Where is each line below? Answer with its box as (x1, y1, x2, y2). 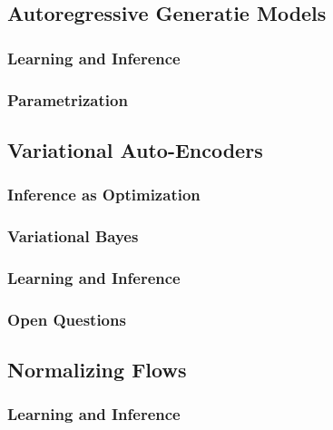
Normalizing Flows (7, 356, 187, 384)
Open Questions (7, 308, 126, 330)
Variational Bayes (7, 225, 139, 248)
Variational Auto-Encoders (7, 135, 263, 163)
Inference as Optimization (7, 183, 201, 206)
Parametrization (7, 88, 128, 111)
